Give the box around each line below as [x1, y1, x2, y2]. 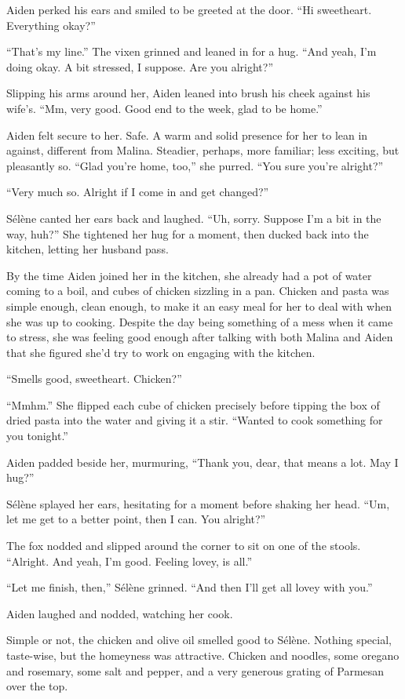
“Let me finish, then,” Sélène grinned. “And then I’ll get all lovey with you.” [6, 579, 373, 595]
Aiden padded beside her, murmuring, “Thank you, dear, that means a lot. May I [6, 453, 399, 470]
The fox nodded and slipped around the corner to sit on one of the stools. [6, 537, 361, 554]
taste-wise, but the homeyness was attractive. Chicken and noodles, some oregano [6, 647, 400, 663]
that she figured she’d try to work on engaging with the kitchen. [6, 344, 316, 360]
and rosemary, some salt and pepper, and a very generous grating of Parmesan [6, 662, 385, 679]
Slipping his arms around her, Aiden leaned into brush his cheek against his [6, 85, 370, 101]
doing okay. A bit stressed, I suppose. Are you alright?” [6, 58, 274, 75]
